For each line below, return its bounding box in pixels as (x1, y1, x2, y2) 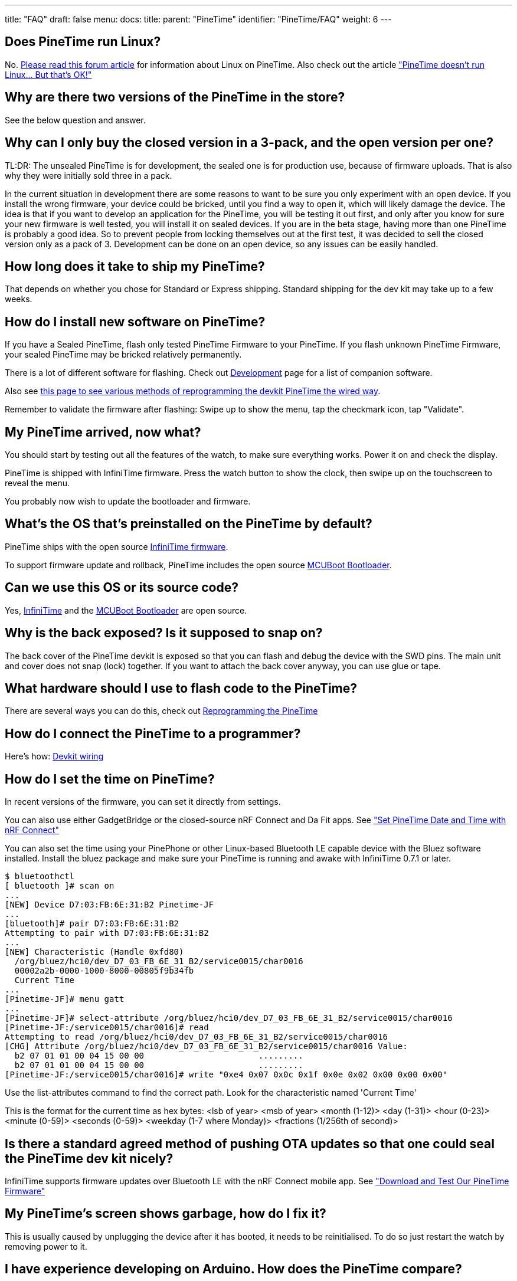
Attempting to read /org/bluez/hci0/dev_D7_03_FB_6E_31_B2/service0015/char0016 (5, 1032, 388, 1042)
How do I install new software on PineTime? (5, 314, 266, 329)
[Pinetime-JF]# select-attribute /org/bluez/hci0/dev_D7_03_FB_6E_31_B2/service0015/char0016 (5, 1013, 453, 1023)
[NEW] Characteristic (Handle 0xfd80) (5, 947, 184, 957)
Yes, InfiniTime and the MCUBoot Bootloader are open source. (5, 605, 247, 615)
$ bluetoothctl (5, 872, 75, 882)
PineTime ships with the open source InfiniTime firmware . (5, 541, 228, 552)
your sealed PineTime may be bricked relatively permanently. (5, 349, 242, 360)
